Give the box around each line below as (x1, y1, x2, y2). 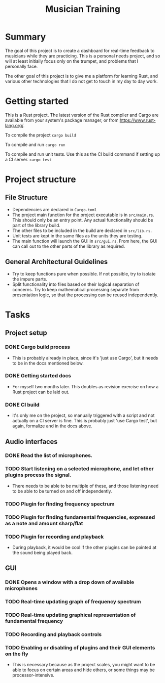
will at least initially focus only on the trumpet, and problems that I (5, 58, 139, 64)
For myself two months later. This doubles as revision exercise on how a (12, 383, 159, 389)
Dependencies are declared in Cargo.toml (12, 206, 97, 212)
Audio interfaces (5, 437, 58, 446)
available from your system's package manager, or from (5, 117, 119, 123)
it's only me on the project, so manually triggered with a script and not (12, 412, 155, 418)
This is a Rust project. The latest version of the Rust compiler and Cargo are (5, 112, 159, 118)
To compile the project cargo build (5, 132, 76, 138)
